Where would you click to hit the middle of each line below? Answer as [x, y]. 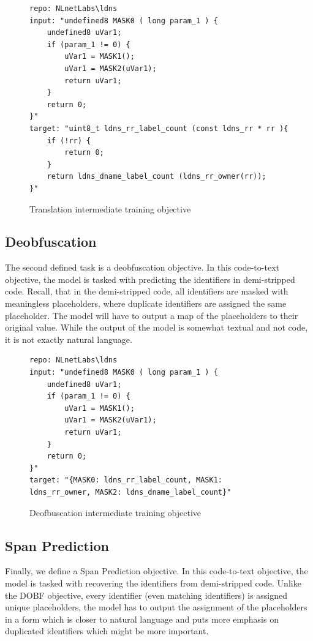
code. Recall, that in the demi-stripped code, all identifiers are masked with [147, 291]
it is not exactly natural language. [69, 339]
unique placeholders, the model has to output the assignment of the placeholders [156, 607]
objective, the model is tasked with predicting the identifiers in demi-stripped [150, 279]
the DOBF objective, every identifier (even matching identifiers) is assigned [146, 595]
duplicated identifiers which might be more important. [107, 631]
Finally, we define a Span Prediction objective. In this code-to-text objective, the [156, 571]
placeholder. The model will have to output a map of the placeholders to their [152, 315]
